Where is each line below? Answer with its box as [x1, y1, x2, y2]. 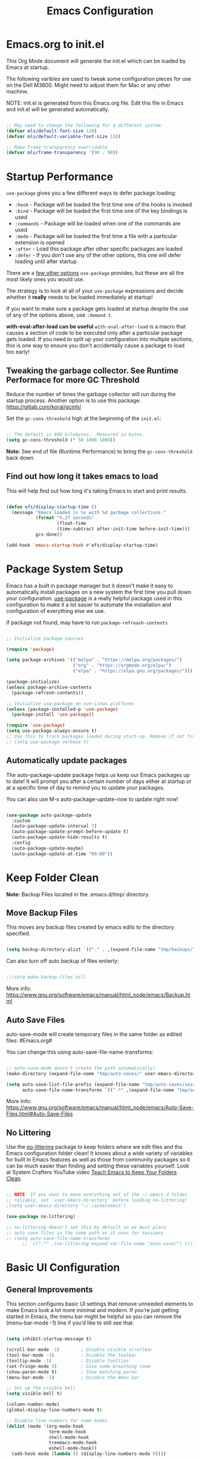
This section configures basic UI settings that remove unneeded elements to [6, 1300, 193, 1307]
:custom [11, 818, 31, 824]
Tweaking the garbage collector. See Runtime [6, 365, 179, 375]
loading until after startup [14, 258, 77, 265]
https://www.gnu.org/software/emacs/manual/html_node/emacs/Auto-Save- [6, 1104, 194, 1111]
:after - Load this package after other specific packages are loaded [14, 245, 183, 252]
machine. [6, 87, 29, 95]
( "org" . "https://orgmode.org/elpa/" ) [72, 662, 171, 669]
